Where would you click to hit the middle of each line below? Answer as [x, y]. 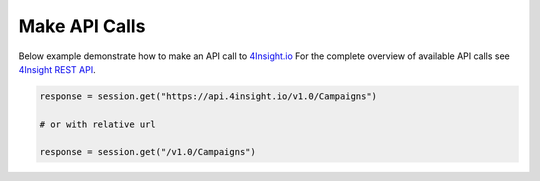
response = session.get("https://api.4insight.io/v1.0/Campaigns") [208, 96]
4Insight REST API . [57, 69]
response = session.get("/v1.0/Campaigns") [148, 152]
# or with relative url [98, 124]
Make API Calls [82, 26]
